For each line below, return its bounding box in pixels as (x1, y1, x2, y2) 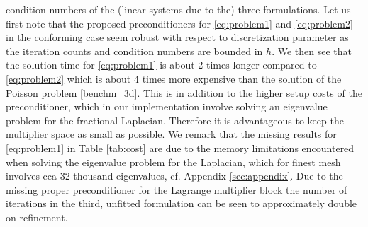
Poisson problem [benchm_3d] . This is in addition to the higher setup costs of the (6, 85, 362, 100)
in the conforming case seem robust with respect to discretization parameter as (6, 30, 349, 45)
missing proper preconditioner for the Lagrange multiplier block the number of (6, 182, 347, 197)
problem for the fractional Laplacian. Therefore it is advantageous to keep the (6, 112, 344, 127)
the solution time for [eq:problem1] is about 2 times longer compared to (6, 57, 317, 72)
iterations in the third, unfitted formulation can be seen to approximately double (6, 196, 357, 211)
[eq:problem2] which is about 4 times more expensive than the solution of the (6, 71, 342, 86)
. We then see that (272, 43, 352, 58)
